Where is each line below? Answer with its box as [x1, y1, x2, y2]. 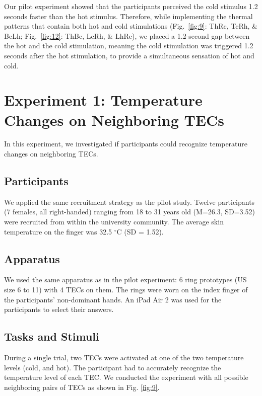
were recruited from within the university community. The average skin [4, 216, 224, 227]
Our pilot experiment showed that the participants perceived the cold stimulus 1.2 [4, 1, 258, 11]
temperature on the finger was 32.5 [4, 226, 112, 236]
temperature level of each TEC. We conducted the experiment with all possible [4, 372, 248, 382]
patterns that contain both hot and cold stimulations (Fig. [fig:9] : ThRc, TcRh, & [4, 21, 257, 31]
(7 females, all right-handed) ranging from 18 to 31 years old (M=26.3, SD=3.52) [4, 206, 255, 217]
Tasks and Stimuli [4, 329, 99, 344]
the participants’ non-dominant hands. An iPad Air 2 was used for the [4, 294, 222, 304]
